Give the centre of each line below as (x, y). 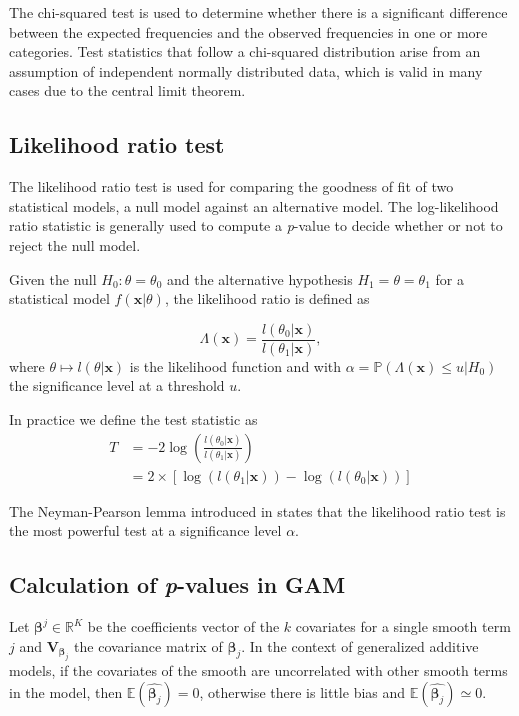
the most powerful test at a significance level (145, 530)
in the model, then (66, 691)
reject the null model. (75, 244)
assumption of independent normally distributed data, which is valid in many (246, 70)
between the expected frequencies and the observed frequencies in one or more (248, 31)
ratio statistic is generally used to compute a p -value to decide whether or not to (256, 225)
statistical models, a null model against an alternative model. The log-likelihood (254, 205)
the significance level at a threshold (117, 385)
